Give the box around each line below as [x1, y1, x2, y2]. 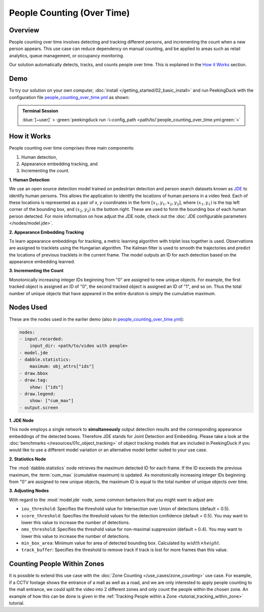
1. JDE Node [9, 417, 34, 423]
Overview [9, 26, 40, 34]
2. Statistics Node [9, 456, 46, 462]
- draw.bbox [19, 370, 48, 376]
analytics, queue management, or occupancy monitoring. [9, 52, 124, 58]
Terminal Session [22, 108, 59, 114]
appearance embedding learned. [9, 259, 75, 265]
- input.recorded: [19, 336, 64, 342]
